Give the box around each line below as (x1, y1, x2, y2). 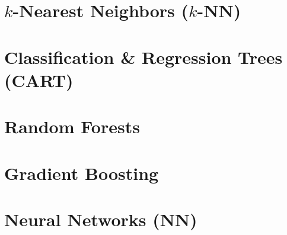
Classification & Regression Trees (4, 44, 283, 69)
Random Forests (4, 114, 140, 139)
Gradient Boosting (4, 160, 159, 185)
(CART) (4, 67, 74, 92)
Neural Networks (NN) (4, 207, 197, 231)
